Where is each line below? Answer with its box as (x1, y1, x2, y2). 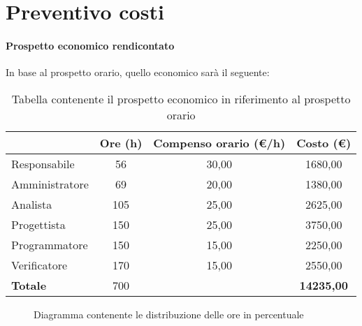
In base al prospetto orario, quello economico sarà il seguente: (6, 65, 270, 80)
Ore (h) (99, 134, 143, 151)
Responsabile (11, 155, 75, 172)
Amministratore (11, 175, 89, 192)
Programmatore (11, 236, 88, 253)
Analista (11, 195, 52, 212)
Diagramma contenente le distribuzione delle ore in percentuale (34, 306, 304, 321)
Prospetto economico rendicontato (6, 38, 175, 52)
